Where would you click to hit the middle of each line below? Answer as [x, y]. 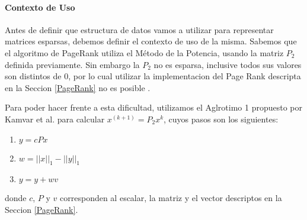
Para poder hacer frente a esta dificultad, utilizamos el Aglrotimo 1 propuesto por [153, 107]
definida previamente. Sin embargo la [72, 64]
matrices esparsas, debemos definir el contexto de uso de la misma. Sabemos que [151, 41]
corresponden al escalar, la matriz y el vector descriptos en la [171, 198]
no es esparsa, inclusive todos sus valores [228, 64]
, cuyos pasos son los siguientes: [221, 119]
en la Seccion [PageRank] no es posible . [78, 87]
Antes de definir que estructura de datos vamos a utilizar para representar [139, 29]
